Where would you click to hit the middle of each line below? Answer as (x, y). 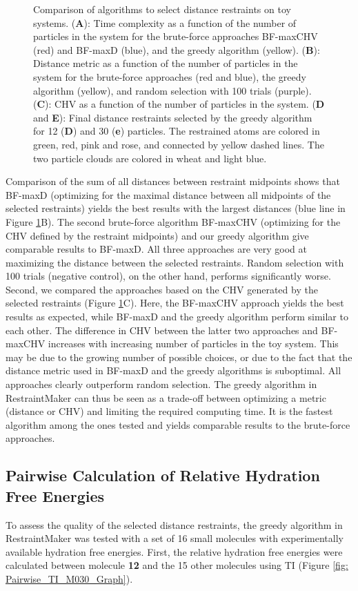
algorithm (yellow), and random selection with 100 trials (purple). (172, 90)
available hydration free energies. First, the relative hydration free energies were (174, 551)
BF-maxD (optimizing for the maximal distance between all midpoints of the (168, 194)
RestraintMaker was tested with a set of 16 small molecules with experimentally (175, 538)
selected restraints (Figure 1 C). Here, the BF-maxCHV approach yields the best (175, 303)
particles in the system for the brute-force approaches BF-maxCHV (176, 36)
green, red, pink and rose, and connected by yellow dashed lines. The (179, 144)
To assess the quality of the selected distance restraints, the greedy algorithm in (174, 524)
